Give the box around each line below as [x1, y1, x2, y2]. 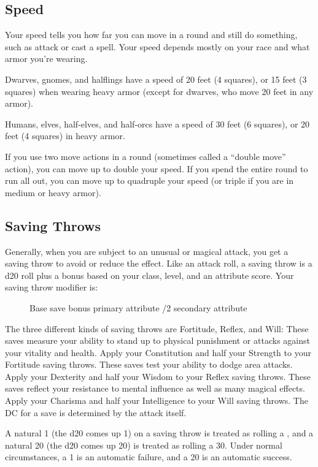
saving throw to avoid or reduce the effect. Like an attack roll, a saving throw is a [5, 257, 312, 270]
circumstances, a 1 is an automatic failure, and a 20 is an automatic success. [5, 450, 292, 463]
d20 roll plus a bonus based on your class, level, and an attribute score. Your [5, 268, 294, 281]
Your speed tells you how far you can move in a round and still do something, [5, 28, 298, 41]
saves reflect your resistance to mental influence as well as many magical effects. [5, 382, 305, 395]
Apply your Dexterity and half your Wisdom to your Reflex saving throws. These [5, 370, 311, 382]
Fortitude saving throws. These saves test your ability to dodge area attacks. [5, 358, 293, 371]
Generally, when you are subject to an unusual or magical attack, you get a [5, 245, 289, 257]
